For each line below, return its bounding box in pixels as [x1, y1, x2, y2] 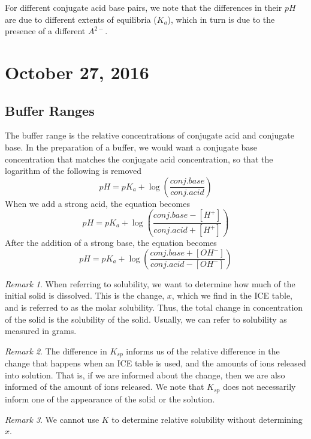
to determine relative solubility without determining [111, 413, 303, 425]
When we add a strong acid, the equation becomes [5, 197, 190, 209]
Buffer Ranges [5, 101, 95, 119]
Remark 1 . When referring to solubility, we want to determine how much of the [5, 277, 295, 290]
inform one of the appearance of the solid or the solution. [5, 392, 215, 405]
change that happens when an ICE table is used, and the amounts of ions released [5, 357, 306, 369]
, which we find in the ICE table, [171, 289, 292, 302]
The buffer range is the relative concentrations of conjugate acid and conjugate [5, 129, 294, 142]
